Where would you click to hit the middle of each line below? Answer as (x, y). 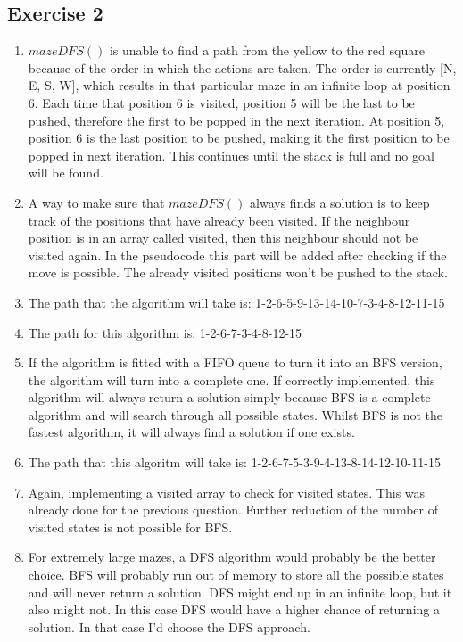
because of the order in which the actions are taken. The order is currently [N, (242, 67)
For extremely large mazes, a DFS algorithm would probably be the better (232, 557)
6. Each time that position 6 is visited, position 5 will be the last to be (221, 102)
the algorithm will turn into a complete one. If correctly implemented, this (231, 379)
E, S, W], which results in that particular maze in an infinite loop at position (239, 85)
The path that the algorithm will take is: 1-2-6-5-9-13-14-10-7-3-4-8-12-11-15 (236, 302)
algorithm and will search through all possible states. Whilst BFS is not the (236, 414)
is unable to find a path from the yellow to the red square (267, 50)
